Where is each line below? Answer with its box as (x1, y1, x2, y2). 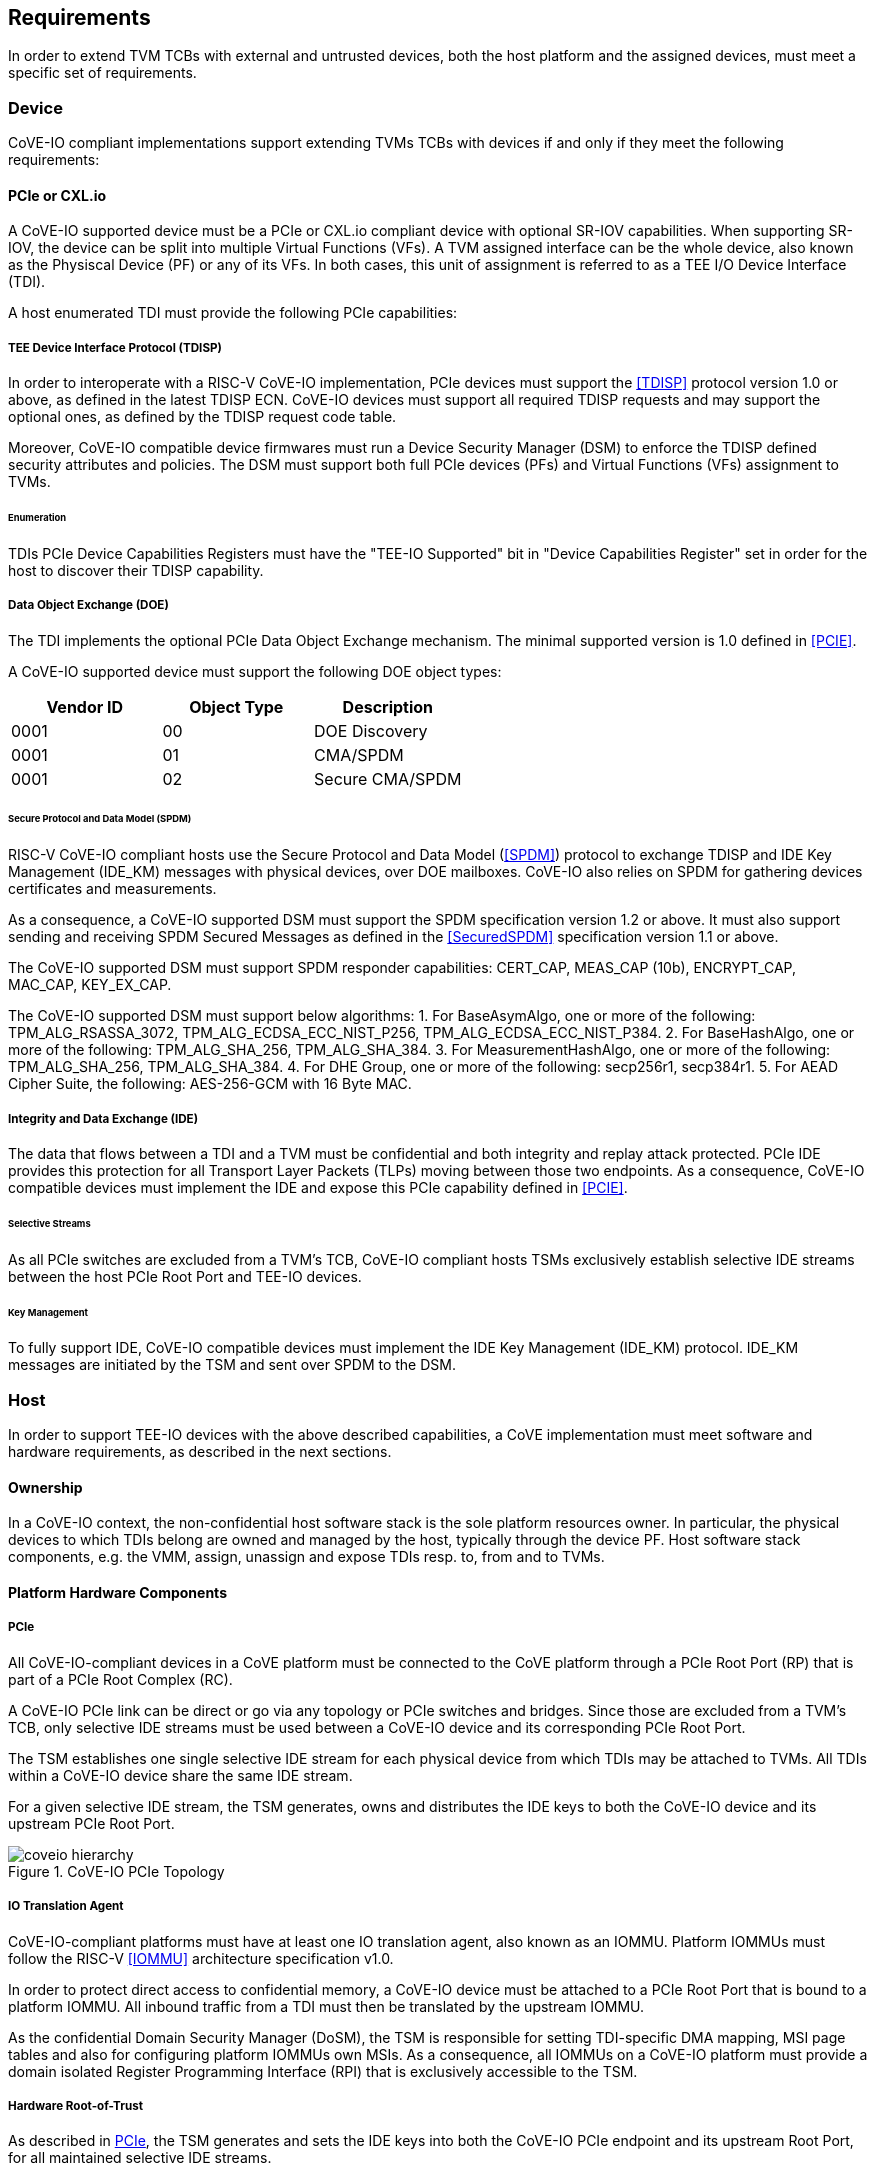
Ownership (8, 1478, 83, 1496)
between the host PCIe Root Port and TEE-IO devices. (8, 1267, 362, 1285)
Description (342, 696, 434, 717)
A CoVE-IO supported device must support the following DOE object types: (8, 662, 502, 680)
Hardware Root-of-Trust (8, 2099, 143, 2114)
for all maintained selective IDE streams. (8, 2149, 272, 2167)
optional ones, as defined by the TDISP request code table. (8, 408, 397, 426)
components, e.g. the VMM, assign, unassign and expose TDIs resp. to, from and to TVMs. (8, 1548, 605, 1566)
